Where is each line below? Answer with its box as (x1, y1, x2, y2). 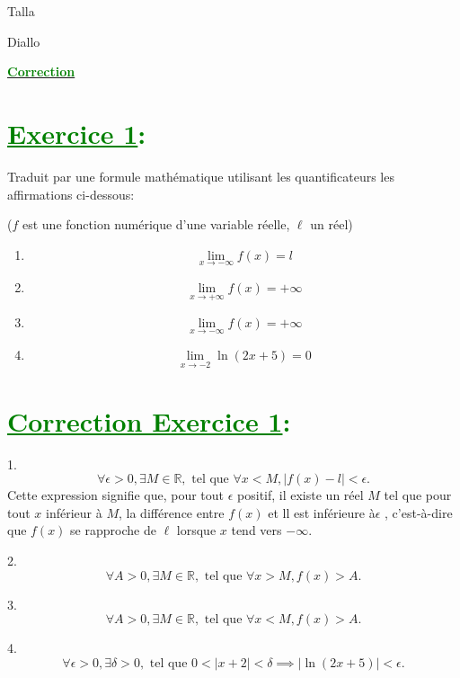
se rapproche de (70, 521, 156, 540)
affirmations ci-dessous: (7, 184, 135, 203)
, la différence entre (118, 503, 225, 522)
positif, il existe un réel (237, 486, 364, 504)
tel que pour (384, 486, 452, 504)
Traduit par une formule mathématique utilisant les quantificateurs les (7, 166, 394, 185)
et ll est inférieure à (268, 503, 376, 522)
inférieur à (46, 503, 102, 522)
